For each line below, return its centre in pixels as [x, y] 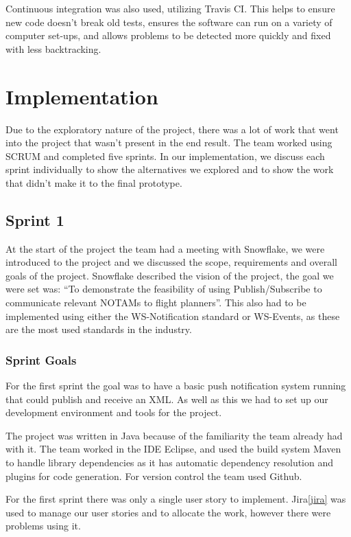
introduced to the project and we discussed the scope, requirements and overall [171, 262]
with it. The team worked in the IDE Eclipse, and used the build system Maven [173, 449]
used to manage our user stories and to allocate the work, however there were [168, 512]
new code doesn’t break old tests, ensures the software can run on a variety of [169, 22]
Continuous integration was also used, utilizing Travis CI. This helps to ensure [170, 8]
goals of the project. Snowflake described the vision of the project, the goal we [170, 275]
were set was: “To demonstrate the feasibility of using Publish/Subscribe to [164, 289]
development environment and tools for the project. [114, 412]
